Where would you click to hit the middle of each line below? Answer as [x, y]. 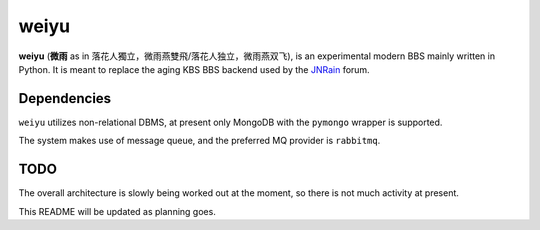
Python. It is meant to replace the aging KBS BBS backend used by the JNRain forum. [194, 69]
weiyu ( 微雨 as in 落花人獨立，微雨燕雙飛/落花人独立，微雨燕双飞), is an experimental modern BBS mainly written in [256, 56]
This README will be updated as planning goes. [117, 211]
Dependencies [65, 98]
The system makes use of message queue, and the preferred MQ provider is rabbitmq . [199, 141]
